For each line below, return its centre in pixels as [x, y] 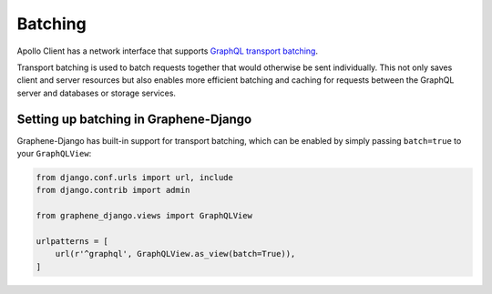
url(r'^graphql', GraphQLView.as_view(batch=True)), [175, 254]
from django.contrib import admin [113, 190]
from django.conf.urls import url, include [135, 177]
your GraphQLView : [54, 154]
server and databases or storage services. [97, 93]
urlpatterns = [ [72, 241]
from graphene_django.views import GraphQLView [144, 216]
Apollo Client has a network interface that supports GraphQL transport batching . [168, 51]
